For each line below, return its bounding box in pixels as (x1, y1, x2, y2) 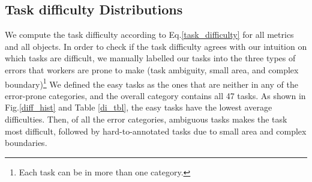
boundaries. (5, 136, 47, 149)
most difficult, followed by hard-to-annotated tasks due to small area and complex (5, 124, 307, 137)
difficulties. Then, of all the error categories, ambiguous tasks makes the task (5, 113, 287, 126)
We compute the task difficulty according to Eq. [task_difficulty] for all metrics (5, 28, 294, 41)
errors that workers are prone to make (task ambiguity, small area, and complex (5, 63, 299, 76)
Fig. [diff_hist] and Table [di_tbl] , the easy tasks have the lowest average (5, 101, 272, 114)
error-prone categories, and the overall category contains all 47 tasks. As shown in (5, 89, 306, 102)
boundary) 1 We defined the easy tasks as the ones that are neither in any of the (5, 76, 298, 90)
